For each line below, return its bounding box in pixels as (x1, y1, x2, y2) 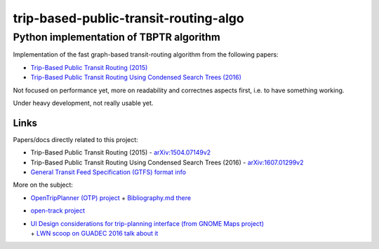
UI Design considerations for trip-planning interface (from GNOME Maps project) (30, 219, 265, 227)
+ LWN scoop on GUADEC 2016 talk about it (30, 229, 159, 237)
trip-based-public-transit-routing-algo (13, 10, 245, 26)
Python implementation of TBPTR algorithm (13, 31, 220, 43)
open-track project (30, 206, 86, 215)
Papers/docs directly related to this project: (13, 135, 138, 143)
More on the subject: (13, 180, 74, 189)
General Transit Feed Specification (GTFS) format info (30, 168, 186, 176)
